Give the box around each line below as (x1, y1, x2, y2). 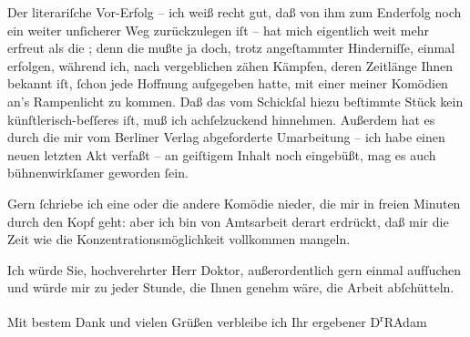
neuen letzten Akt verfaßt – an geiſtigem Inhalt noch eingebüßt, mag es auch (7, 145, 436, 164)
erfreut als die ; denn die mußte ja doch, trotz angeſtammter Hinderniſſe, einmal (7, 38, 455, 57)
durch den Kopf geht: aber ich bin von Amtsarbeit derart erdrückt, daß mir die (7, 211, 449, 230)
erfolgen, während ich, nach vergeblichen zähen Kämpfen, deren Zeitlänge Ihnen (7, 56, 454, 75)
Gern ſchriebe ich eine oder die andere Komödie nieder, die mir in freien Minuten (7, 193, 461, 212)
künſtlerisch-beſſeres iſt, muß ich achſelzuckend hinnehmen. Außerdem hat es (7, 109, 435, 128)
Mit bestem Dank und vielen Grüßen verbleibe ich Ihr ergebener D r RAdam (7, 309, 427, 331)
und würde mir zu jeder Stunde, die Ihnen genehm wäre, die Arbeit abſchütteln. (7, 278, 455, 297)
